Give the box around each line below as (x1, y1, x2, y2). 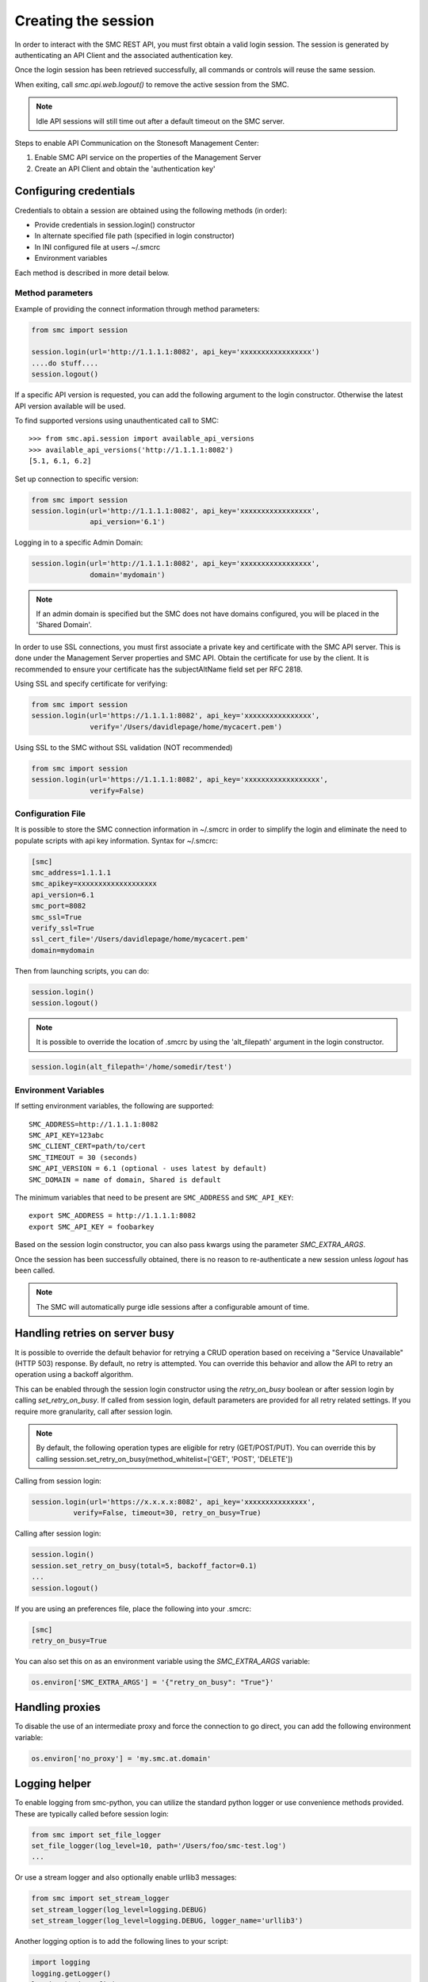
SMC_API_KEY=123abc (29, 1131, 105, 1139)
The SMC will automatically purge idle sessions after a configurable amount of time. (36, 1302, 310, 1311)
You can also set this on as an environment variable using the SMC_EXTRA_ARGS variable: (14, 1656, 311, 1666)
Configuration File (14, 808, 86, 819)
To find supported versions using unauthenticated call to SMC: (14, 415, 220, 425)
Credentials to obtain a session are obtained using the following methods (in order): (14, 205, 288, 215)
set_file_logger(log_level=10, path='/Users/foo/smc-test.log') (31, 1842, 287, 1850)
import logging (31, 1958, 90, 1967)
